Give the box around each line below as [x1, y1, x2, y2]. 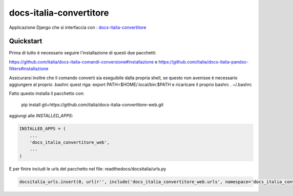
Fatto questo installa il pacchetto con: [9, 90, 85, 96]
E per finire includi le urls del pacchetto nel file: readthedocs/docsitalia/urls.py [9, 166, 167, 172]
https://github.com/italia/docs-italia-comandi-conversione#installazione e [9, 59, 158, 65]
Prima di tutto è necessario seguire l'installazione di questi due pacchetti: [9, 50, 156, 56]
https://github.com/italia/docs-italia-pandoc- [158, 59, 249, 65]
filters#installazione [9, 66, 49, 72]
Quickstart [9, 37, 42, 45]
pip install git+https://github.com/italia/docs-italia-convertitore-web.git [21, 102, 164, 108]
